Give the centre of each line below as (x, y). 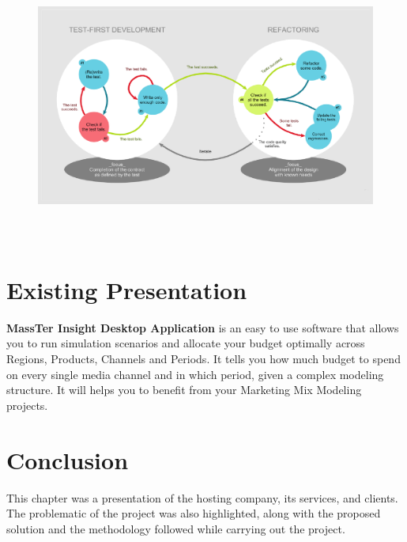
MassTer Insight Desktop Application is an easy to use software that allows (203, 327)
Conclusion (68, 459)
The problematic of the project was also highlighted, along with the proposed (194, 513)
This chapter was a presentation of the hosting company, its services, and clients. (202, 497)
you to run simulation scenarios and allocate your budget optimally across (186, 343)
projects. (27, 405)
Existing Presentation (127, 289)
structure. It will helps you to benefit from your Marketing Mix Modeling (184, 390)
